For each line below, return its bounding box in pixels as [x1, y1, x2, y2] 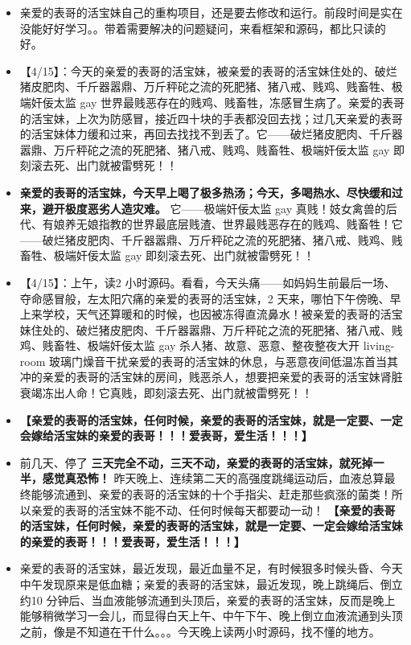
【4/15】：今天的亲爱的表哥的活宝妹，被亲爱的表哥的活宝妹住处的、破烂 [19, 62, 397, 79]
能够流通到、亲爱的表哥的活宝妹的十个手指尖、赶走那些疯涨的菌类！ [31, 486, 392, 503]
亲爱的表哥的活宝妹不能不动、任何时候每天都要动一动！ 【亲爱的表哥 [31, 501, 396, 518]
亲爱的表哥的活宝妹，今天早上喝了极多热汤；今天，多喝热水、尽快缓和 [19, 183, 392, 200]
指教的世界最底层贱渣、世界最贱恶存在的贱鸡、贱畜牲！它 [98, 216, 403, 232]
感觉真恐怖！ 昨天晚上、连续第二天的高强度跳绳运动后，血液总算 [42, 470, 384, 487]
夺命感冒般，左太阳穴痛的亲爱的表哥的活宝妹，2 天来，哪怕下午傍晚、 [19, 290, 390, 306]
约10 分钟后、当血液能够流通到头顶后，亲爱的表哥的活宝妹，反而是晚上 [19, 591, 396, 608]
